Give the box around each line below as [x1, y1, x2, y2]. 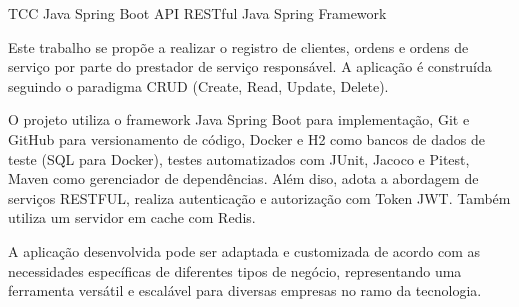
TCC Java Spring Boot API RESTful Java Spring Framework [8, 3, 387, 23]
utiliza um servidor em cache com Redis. [8, 207, 256, 228]
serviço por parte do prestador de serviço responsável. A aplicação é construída [8, 56, 492, 77]
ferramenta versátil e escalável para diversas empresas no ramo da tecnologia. [8, 280, 482, 301]
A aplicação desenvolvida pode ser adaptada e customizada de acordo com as [8, 240, 481, 261]
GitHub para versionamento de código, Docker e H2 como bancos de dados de [8, 128, 485, 149]
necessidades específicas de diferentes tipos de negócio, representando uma [8, 260, 462, 281]
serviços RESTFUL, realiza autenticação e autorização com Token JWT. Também [8, 187, 511, 208]
